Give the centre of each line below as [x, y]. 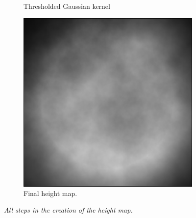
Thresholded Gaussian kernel [67, 6]
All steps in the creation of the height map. [68, 209]
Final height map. [50, 193]
